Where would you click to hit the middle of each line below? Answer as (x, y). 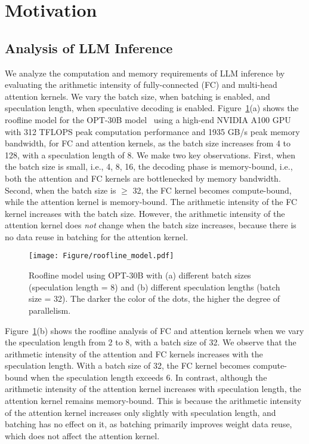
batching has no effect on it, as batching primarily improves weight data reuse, (149, 424)
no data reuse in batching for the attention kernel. (97, 236)
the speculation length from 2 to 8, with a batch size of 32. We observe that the (151, 342)
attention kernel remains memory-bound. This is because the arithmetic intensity (153, 401)
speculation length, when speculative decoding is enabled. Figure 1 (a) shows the (152, 108)
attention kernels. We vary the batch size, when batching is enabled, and (137, 96)
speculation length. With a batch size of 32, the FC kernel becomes (128, 365)
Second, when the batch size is (61, 190)
